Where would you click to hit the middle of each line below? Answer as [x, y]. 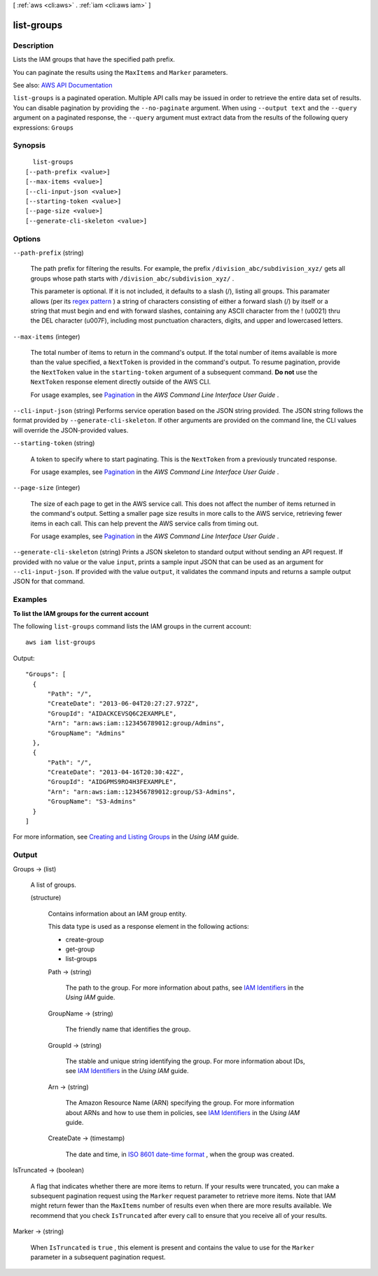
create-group [85, 939]
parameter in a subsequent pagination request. [98, 1257]
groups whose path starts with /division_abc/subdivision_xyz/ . [132, 278]
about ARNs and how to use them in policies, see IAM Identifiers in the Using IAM [183, 1112]
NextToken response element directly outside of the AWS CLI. [121, 382]
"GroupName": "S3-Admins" [92, 802]
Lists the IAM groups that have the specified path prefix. [94, 59]
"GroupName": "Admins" [86, 733]
